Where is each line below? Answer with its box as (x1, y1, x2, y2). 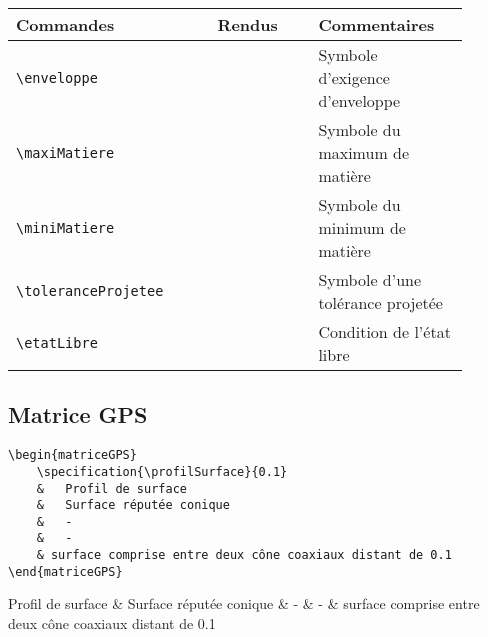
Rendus (217, 13, 278, 36)
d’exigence (318, 66, 390, 89)
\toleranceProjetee (16, 283, 164, 299)
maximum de (318, 141, 410, 164)
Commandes (16, 13, 115, 36)
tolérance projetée (318, 291, 443, 314)
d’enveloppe (318, 89, 401, 112)
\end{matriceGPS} (8, 564, 123, 579)
